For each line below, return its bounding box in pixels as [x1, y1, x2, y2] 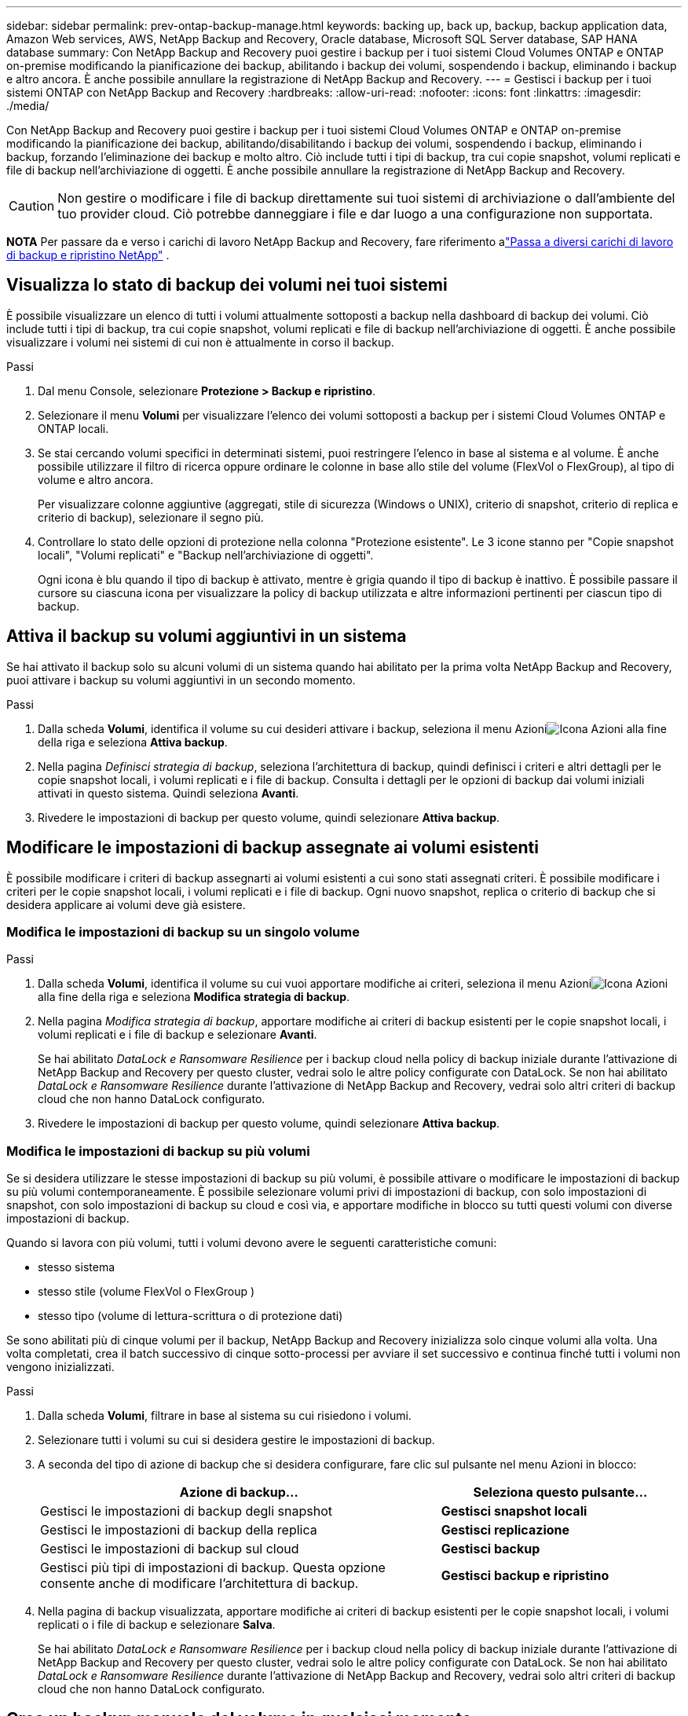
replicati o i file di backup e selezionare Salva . [38, 1618, 276, 1632]
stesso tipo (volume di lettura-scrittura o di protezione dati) [38, 1309, 343, 1323]
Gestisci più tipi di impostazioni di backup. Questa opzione [40, 1560, 386, 1576]
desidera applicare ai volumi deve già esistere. [6, 897, 246, 911]
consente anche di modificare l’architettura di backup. [40, 1575, 359, 1592]
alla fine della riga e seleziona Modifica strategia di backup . [38, 990, 350, 1004]
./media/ [6, 99, 49, 112]
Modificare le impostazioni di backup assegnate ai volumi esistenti [6, 838, 539, 858]
